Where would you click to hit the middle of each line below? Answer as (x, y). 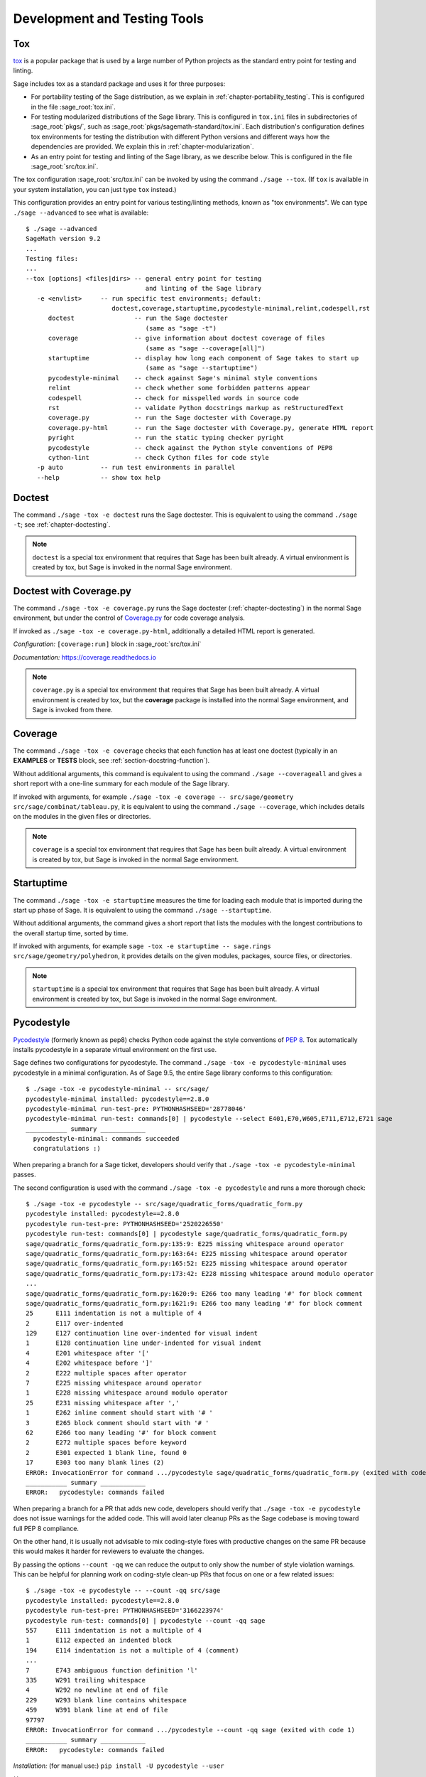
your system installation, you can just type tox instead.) (95, 189)
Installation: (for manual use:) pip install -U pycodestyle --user (119, 1766)
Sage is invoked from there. (72, 710)
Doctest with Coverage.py (72, 591)
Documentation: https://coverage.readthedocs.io (84, 657)
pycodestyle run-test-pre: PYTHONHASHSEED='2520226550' (125, 1224)
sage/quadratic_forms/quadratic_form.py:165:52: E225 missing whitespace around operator (187, 1264)
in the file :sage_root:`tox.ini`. (73, 107)
